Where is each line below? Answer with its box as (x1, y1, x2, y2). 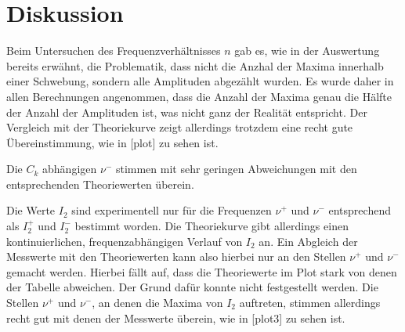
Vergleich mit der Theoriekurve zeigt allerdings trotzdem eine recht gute (6, 119, 353, 135)
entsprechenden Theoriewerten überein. (6, 175, 194, 192)
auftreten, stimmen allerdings (239, 294, 381, 311)
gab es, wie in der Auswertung (234, 42, 380, 59)
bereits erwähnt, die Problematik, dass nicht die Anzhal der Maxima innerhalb (6, 57, 384, 74)
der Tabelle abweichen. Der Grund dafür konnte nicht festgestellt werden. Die (6, 279, 378, 295)
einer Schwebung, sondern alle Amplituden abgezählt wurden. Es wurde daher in (6, 73, 394, 89)
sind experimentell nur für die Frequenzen (71, 202, 272, 218)
